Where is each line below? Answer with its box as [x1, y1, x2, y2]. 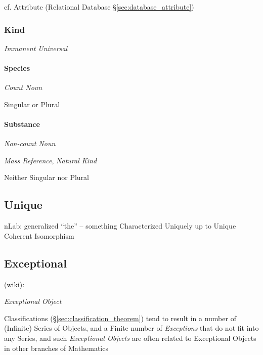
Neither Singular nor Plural [4, 172, 90, 183]
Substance [4, 118, 40, 129]
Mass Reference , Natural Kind [4, 155, 97, 165]
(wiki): [4, 279, 25, 289]
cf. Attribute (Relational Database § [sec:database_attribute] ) [4, 2, 194, 12]
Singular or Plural [4, 99, 60, 109]
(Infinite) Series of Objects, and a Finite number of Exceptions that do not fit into [4, 323, 259, 333]
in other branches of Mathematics [4, 342, 108, 353]
